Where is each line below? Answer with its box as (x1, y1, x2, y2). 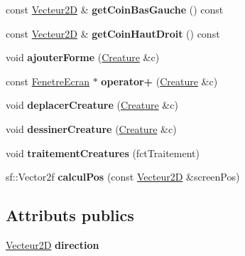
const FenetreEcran (6, 73, 89, 88)
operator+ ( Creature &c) (101, 73, 218, 88)
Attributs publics (6, 204, 134, 226)
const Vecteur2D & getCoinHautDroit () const (6, 26, 220, 41)
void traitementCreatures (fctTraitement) (6, 145, 200, 160)
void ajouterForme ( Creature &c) (6, 50, 160, 65)
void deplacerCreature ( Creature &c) (6, 97, 178, 112)
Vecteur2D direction (6, 237, 99, 252)
